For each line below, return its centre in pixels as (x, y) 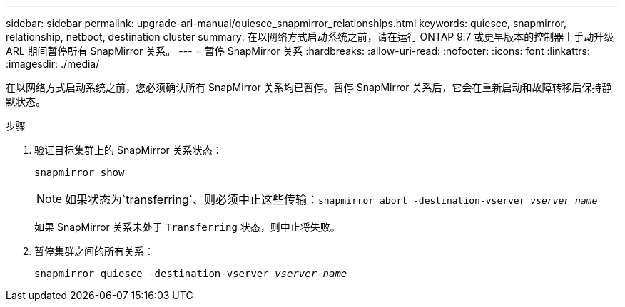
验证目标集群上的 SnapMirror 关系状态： (128, 150)
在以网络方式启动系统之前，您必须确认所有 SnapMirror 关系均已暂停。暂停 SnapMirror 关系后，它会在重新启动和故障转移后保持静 (309, 87)
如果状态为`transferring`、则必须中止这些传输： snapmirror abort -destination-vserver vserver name (331, 199)
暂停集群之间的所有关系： (94, 251)
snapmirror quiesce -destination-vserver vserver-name (191, 274)
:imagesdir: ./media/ (53, 64)
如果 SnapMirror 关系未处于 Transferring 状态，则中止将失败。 (187, 227)
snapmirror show (80, 172)
